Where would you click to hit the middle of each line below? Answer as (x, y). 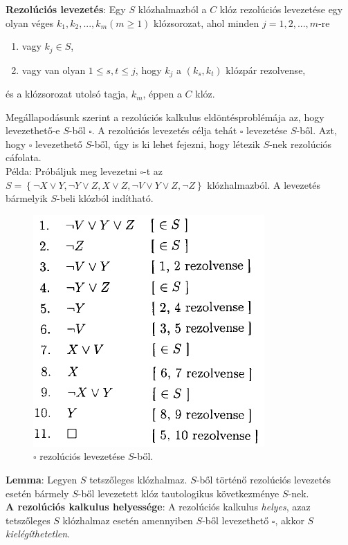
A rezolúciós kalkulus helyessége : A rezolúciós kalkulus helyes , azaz (158, 507)
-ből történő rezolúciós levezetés (263, 480)
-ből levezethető (236, 520)
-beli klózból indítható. (105, 198)
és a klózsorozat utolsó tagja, (67, 94)
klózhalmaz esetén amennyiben (128, 520)
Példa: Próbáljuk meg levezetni (71, 171)
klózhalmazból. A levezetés (264, 184)
